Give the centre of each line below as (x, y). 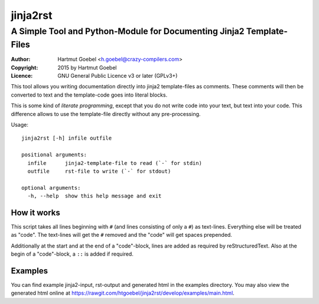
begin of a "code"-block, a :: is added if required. (72, 254)
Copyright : (25, 67)
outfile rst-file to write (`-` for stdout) (99, 171)
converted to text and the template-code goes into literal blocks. (89, 95)
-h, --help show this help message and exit (95, 196)
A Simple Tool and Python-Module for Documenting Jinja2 (128, 31)
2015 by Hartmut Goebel (87, 67)
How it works (35, 212)
